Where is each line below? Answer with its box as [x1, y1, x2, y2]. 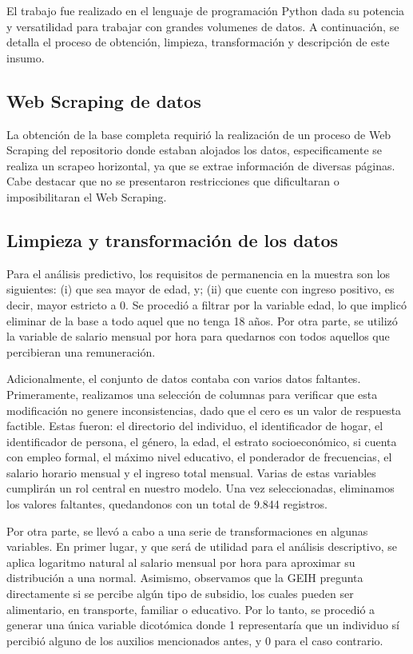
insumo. [6, 49, 45, 66]
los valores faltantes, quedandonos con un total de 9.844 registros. [6, 496, 328, 512]
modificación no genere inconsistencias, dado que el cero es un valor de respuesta [6, 401, 402, 418]
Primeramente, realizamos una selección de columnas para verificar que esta [6, 385, 378, 402]
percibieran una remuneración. [6, 343, 156, 360]
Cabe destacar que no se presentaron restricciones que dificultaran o [6, 173, 340, 189]
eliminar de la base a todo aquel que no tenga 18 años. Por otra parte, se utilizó [6, 312, 398, 329]
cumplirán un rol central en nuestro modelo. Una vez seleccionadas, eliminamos [6, 480, 395, 496]
